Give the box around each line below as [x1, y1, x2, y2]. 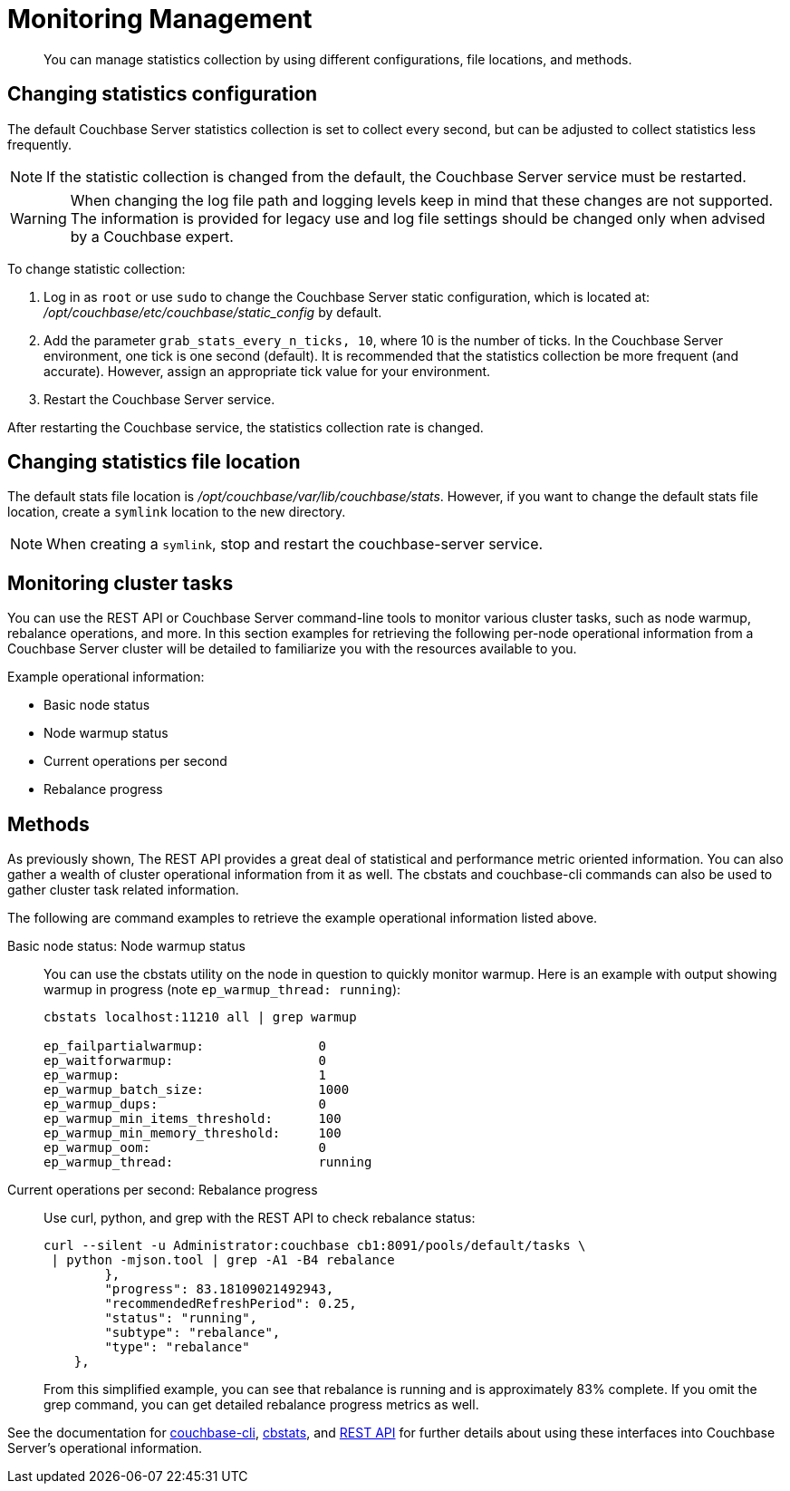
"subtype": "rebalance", [104, 1325, 281, 1341]
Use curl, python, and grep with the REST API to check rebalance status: [43, 1210, 476, 1226]
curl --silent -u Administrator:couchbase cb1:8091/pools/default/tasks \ [43, 1238, 586, 1254]
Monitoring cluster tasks [7, 571, 234, 595]
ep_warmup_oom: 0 [43, 1140, 326, 1156]
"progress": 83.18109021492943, [104, 1282, 334, 1297]
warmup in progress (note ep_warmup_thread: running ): [43, 982, 401, 998]
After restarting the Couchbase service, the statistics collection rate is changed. [7, 419, 484, 435]
